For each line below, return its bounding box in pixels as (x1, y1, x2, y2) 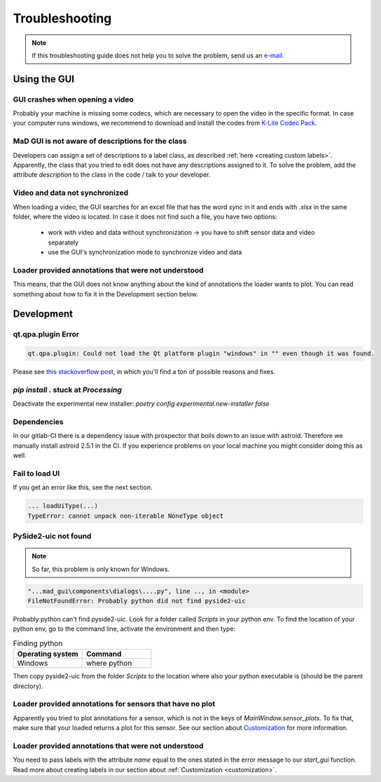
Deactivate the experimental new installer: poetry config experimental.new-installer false (13, 399, 270, 408)
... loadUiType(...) (27, 502, 98, 510)
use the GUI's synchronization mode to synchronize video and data (48, 248, 242, 256)
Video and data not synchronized (13, 188, 129, 198)
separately (48, 238, 79, 247)
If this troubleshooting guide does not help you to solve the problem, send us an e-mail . (32, 51, 284, 60)
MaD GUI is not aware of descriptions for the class (13, 137, 187, 146)
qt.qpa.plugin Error (13, 329, 80, 339)
